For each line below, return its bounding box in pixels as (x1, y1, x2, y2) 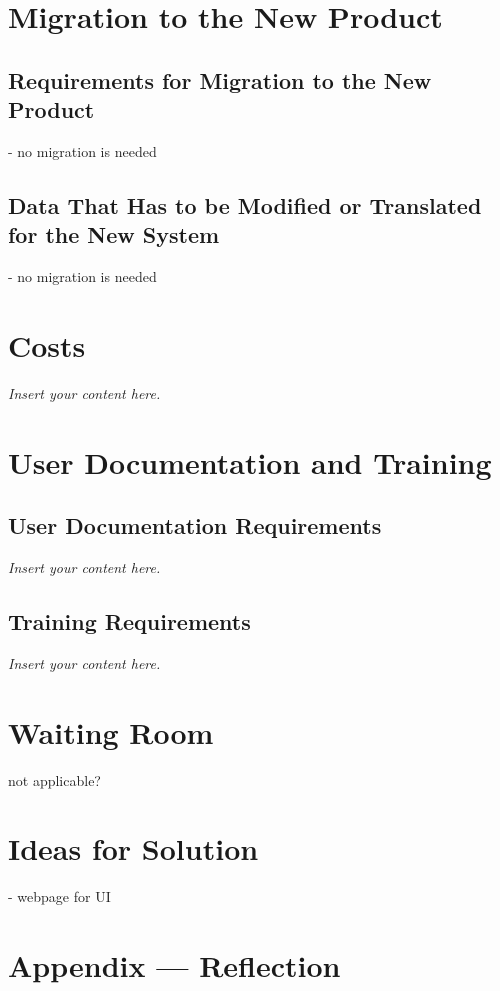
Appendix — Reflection (8, 945, 341, 986)
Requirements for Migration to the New (8, 64, 432, 95)
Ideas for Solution (8, 828, 259, 869)
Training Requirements (8, 606, 251, 637)
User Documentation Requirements (8, 510, 382, 541)
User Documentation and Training (8, 441, 492, 482)
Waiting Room (8, 711, 214, 752)
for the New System (8, 219, 220, 250)
